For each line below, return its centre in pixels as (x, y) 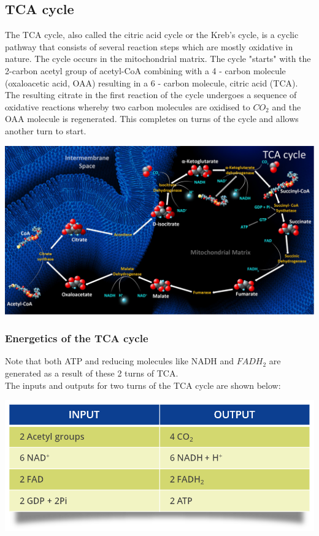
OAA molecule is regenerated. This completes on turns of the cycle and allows (152, 119)
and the (286, 106)
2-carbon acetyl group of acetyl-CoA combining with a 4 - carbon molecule (145, 70)
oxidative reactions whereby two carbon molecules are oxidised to (128, 106)
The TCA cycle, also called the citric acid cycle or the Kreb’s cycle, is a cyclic (152, 35)
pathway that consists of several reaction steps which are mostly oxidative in (149, 46)
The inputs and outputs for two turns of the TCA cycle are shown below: (143, 385)
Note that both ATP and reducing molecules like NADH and (120, 361)
